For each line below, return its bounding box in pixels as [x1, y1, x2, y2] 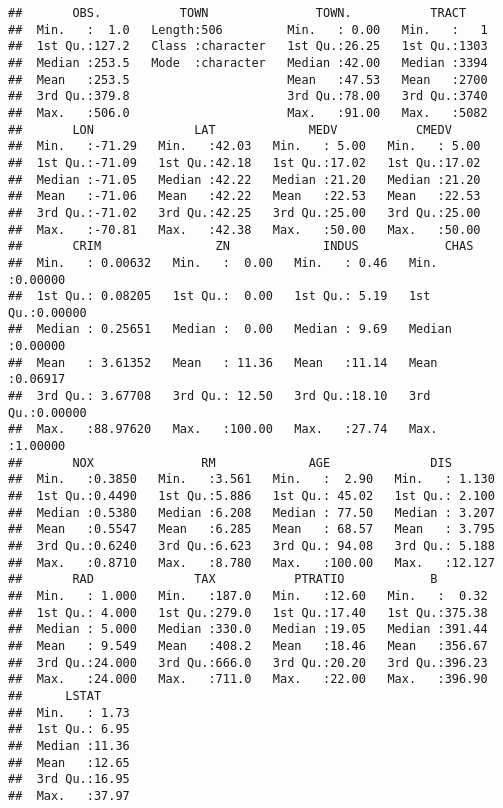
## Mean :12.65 [8, 755, 130, 770]
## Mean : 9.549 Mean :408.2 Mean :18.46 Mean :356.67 [8, 638, 488, 653]
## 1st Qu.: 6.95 [8, 722, 130, 737]
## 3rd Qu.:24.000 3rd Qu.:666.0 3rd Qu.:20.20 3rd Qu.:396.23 [8, 655, 488, 670]
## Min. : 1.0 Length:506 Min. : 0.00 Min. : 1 [8, 22, 488, 37]
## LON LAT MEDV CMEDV [8, 122, 452, 137]
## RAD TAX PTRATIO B [8, 572, 438, 587]
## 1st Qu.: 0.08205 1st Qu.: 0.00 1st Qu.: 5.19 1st [8, 289, 431, 304]
